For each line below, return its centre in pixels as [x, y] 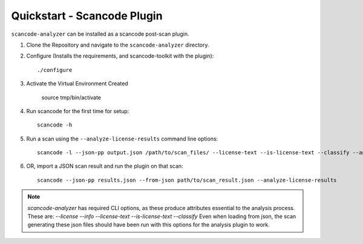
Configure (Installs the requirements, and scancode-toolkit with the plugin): [120, 56]
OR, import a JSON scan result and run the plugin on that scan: [105, 166]
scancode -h [55, 125]
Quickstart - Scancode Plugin [87, 16]
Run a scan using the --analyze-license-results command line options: [122, 139]
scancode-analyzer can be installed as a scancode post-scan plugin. [100, 34]
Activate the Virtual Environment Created [77, 84]
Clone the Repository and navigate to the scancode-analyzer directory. [118, 45]
